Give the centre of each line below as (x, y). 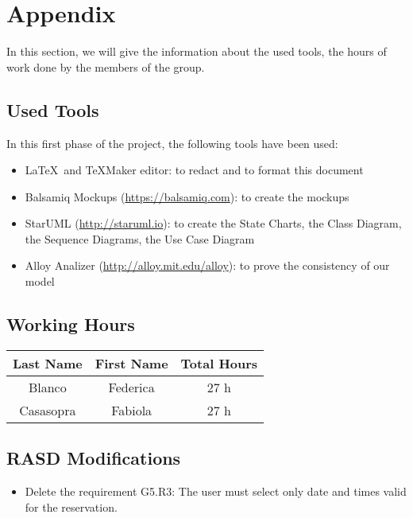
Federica (131, 387)
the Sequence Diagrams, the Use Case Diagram (140, 238)
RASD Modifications (94, 458)
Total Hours (219, 363)
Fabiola (132, 410)
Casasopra (48, 410)
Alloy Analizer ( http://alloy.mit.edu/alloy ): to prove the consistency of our (207, 265)
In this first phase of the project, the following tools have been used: (172, 143)
